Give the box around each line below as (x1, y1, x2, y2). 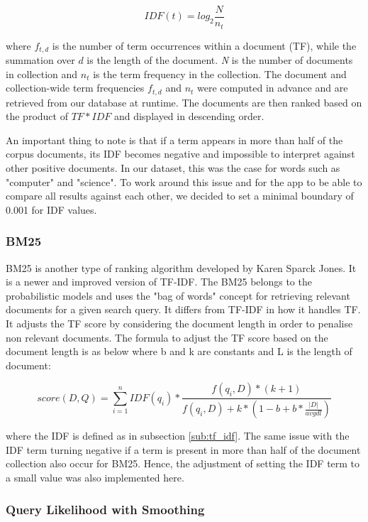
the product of (6, 109, 68, 124)
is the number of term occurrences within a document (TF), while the (52, 38, 357, 53)
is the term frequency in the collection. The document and (93, 66, 347, 81)
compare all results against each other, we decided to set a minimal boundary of (6, 188, 354, 203)
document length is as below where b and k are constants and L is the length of (6, 344, 352, 359)
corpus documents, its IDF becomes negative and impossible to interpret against (6, 146, 355, 161)
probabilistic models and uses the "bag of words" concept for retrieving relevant (6, 288, 350, 303)
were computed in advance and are (197, 80, 348, 95)
